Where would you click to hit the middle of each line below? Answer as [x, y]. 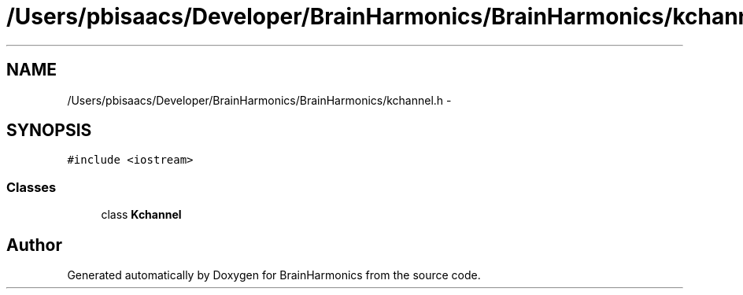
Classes [31, 187]
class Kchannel [141, 215]
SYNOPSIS [49, 131]
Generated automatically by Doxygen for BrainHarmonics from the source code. [274, 275]
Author [34, 245]
